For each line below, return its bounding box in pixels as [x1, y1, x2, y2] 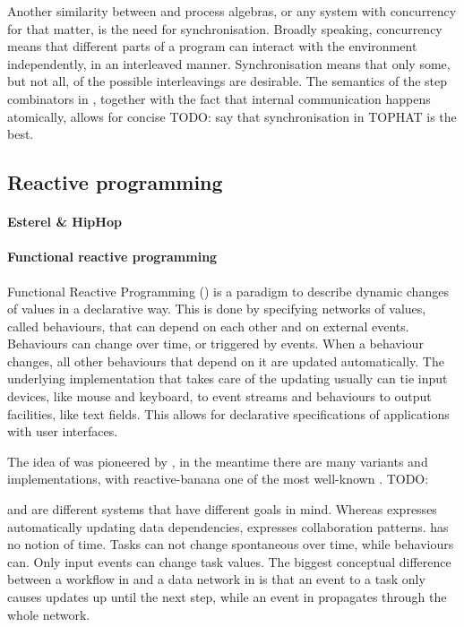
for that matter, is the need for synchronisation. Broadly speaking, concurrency [7, 19, 443, 38]
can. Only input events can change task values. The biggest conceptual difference [7, 552, 451, 571]
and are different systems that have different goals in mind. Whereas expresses [7, 500, 437, 519]
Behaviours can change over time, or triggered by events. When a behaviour [7, 334, 424, 353]
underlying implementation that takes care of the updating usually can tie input [7, 369, 448, 388]
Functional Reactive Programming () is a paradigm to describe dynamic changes [7, 281, 449, 300]
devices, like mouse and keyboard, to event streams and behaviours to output [7, 387, 432, 406]
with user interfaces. [7, 422, 118, 441]
